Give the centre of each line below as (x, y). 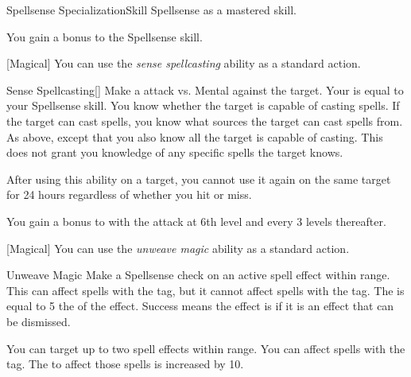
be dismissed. (39, 321)
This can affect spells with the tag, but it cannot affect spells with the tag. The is (205, 290)
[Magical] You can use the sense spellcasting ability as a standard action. (184, 63)
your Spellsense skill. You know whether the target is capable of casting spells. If (203, 105)
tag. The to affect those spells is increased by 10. (125, 364)
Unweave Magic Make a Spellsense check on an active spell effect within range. (198, 275)
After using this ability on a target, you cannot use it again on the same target (199, 179)
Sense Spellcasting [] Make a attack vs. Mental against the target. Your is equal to (205, 89)
